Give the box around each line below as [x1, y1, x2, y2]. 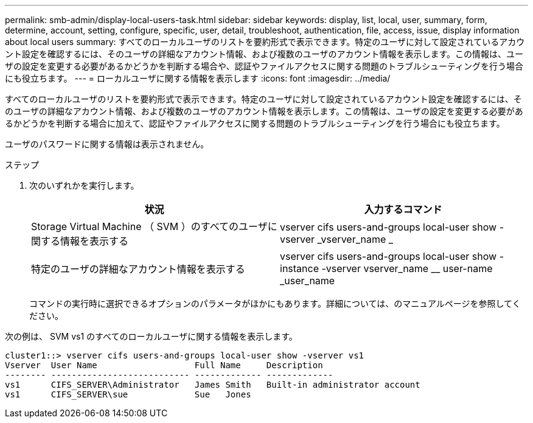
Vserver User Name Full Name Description [5, 360, 323, 370]
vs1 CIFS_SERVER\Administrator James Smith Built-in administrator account [5, 380, 420, 390]
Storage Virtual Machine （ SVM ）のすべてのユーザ [31, 220, 268, 232]
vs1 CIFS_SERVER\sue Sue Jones [5, 390, 251, 399]
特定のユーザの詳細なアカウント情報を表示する [31, 263, 245, 275]
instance [280, 262, 319, 274]
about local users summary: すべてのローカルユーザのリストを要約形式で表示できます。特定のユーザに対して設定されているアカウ [5, 37, 525, 47]
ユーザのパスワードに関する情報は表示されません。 [5, 139, 209, 149]
